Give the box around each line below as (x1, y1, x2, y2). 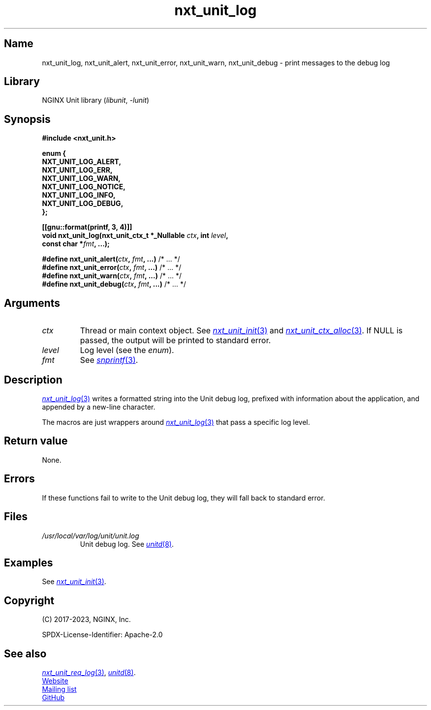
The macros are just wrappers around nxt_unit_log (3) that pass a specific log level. (42, 417, 310, 426)
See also (4, 647, 47, 660)
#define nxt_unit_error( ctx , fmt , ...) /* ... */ (42, 263, 182, 272)
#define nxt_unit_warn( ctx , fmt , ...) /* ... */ (42, 271, 182, 280)
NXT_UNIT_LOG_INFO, (42, 191, 116, 200)
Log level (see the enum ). (80, 345, 174, 355)
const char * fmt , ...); (42, 239, 110, 248)
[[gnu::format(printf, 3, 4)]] (42, 223, 132, 232)
